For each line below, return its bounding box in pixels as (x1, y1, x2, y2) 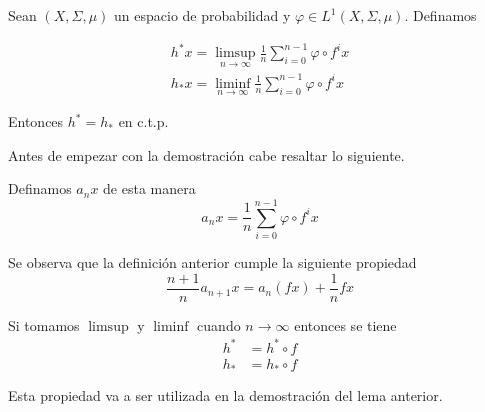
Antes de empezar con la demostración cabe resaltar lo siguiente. (8, 144, 405, 165)
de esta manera (103, 178, 196, 199)
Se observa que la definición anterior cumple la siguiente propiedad (8, 252, 417, 272)
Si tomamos (8, 314, 80, 335)
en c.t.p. (118, 111, 169, 132)
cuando (197, 314, 241, 335)
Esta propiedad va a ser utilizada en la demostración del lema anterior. (8, 385, 443, 406)
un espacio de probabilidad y (114, 5, 291, 25)
